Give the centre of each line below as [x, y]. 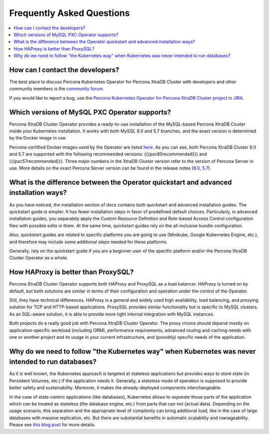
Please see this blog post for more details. [52, 425]
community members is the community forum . [57, 89]
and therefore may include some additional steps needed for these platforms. [88, 242]
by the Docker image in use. [38, 138]
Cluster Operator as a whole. [39, 258]
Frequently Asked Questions [69, 13]
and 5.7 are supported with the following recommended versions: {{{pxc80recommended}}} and [108, 154]
